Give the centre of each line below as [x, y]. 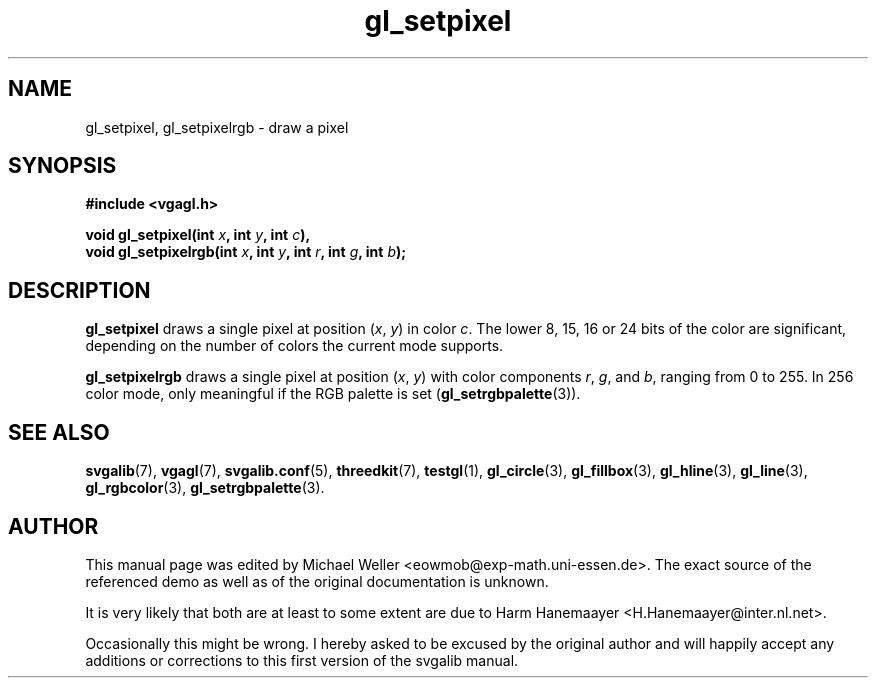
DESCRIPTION [79, 290]
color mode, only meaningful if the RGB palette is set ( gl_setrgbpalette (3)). [333, 394]
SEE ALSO [59, 432]
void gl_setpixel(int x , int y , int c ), [198, 235]
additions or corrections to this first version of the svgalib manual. [302, 660]
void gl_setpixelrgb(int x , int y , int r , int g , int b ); [246, 252]
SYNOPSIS [62, 166]
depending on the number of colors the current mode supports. [294, 346]
